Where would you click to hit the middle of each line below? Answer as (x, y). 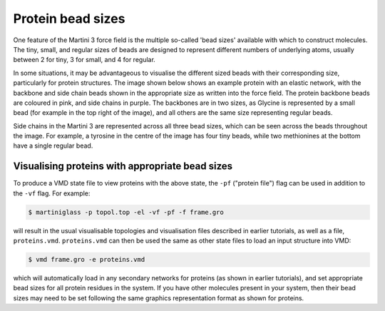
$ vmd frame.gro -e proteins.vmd (87, 260)
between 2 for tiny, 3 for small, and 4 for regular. (84, 60)
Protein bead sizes (69, 19)
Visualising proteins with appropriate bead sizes (123, 167)
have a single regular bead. (53, 146)
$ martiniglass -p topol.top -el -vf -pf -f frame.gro (126, 212)
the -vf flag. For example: (52, 193)
